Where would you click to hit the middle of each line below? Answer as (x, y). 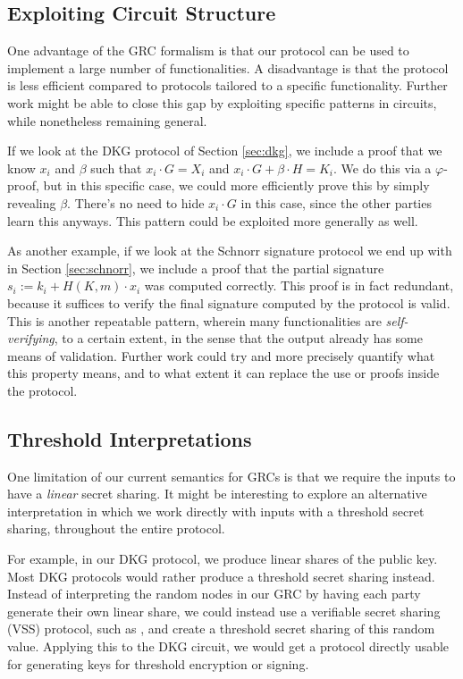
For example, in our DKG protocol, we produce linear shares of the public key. (223, 559)
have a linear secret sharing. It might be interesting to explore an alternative (217, 494)
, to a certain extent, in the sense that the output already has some (238, 338)
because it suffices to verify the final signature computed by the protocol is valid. (229, 302)
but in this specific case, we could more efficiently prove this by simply (236, 185)
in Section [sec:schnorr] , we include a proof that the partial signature (196, 268)
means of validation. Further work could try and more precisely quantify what (221, 355)
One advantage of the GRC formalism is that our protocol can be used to (208, 50)
